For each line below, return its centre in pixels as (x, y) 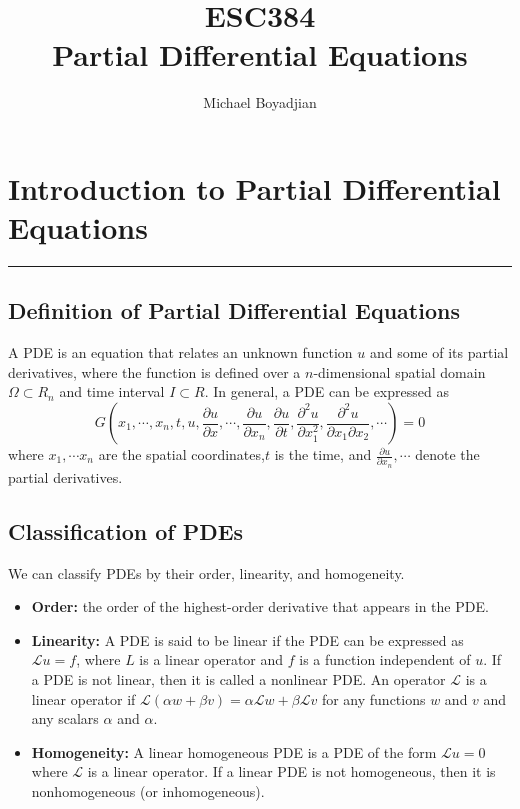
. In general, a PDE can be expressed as (326, 391)
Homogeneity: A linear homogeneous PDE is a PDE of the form (234, 751)
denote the (447, 454)
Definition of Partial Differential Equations (234, 310)
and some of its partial (439, 352)
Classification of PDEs (126, 530)
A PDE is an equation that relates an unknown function (180, 352)
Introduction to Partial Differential (254, 187)
